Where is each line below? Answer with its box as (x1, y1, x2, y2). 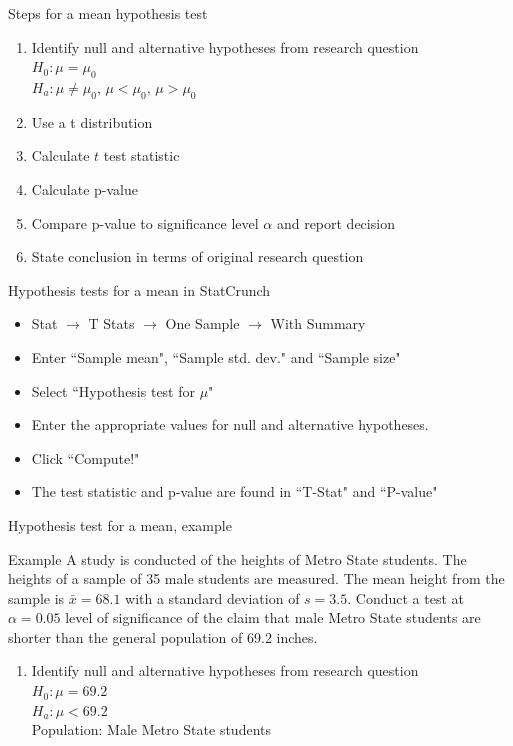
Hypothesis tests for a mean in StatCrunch (8, 279, 271, 300)
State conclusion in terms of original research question (31, 246, 364, 267)
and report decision (276, 212, 395, 233)
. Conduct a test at (347, 587, 464, 608)
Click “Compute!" (31, 447, 140, 468)
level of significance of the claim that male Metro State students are (65, 607, 481, 628)
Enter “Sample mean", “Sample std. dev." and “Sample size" (31, 346, 401, 367)
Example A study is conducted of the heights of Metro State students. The (8, 548, 467, 569)
